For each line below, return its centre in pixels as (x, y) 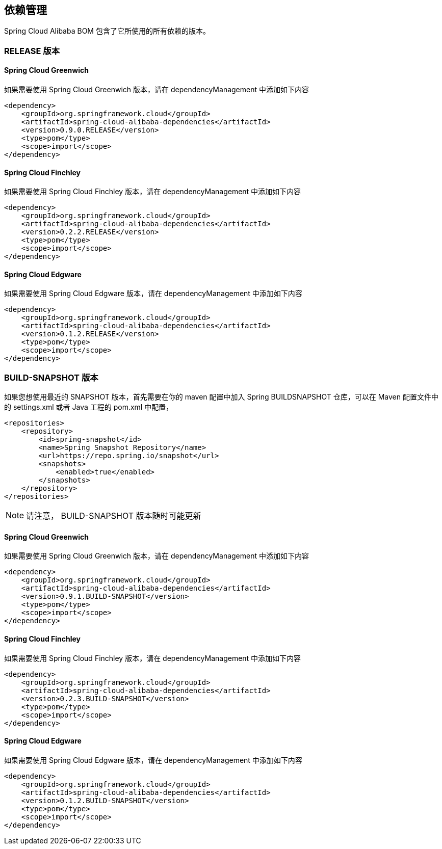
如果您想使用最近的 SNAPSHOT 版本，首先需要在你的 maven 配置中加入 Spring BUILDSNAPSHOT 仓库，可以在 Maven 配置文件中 (221, 397)
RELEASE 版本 (32, 51)
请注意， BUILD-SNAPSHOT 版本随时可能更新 (114, 516)
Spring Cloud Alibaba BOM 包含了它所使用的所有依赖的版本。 (107, 31)
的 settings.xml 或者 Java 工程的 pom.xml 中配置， (89, 407)
